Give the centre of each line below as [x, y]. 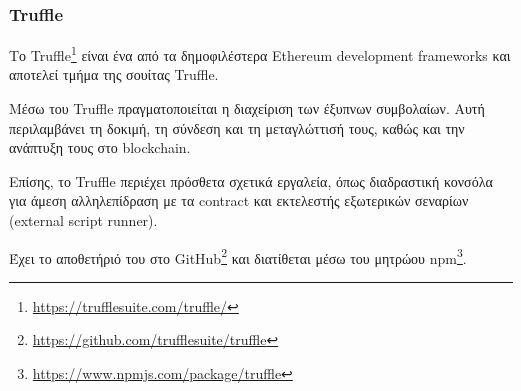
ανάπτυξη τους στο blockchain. [100, 147]
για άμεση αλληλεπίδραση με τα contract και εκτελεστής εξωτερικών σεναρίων [239, 200]
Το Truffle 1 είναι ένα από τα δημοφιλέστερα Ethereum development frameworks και [260, 53]
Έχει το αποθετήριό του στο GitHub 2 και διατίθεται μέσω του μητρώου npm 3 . [238, 256]
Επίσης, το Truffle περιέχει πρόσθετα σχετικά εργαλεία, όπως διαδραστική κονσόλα [251, 180]
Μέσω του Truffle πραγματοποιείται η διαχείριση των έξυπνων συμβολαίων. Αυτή [247, 108]
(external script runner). [83, 220]
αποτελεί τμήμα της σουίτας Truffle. [114, 74]
